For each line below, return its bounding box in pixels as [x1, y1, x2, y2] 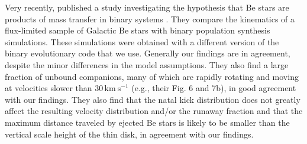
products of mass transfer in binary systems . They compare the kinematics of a [5, 12, 295, 25]
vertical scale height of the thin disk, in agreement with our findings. [5, 128, 254, 140]
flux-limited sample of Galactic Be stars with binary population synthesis [5, 24, 270, 36]
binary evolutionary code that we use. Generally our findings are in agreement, [5, 47, 290, 59]
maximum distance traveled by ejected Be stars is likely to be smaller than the [5, 116, 290, 128]
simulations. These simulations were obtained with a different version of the [5, 35, 279, 48]
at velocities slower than [5, 82, 92, 94]
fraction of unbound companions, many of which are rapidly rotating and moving [5, 70, 299, 82]
